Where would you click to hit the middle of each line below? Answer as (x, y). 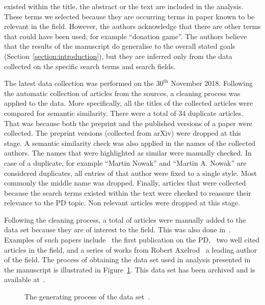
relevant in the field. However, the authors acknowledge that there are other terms (132, 26)
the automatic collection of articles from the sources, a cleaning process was (122, 93)
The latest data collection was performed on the (79, 83)
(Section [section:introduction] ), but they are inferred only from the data (118, 56)
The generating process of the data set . (87, 297)
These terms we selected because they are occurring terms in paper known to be (129, 16)
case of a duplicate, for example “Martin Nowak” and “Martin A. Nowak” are (125, 162)
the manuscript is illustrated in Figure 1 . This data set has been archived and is (130, 269)
